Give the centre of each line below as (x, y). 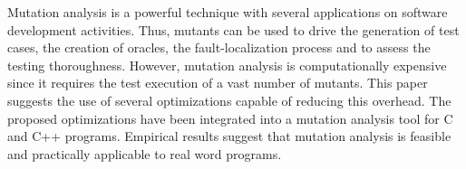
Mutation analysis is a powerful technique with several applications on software (228, 12)
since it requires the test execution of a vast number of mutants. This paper (218, 83)
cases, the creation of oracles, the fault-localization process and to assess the (219, 47)
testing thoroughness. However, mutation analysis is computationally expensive (227, 65)
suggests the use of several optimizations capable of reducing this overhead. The (229, 100)
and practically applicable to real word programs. (145, 153)
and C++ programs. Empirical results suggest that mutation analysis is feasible (229, 136)
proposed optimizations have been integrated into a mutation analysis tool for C (230, 118)
